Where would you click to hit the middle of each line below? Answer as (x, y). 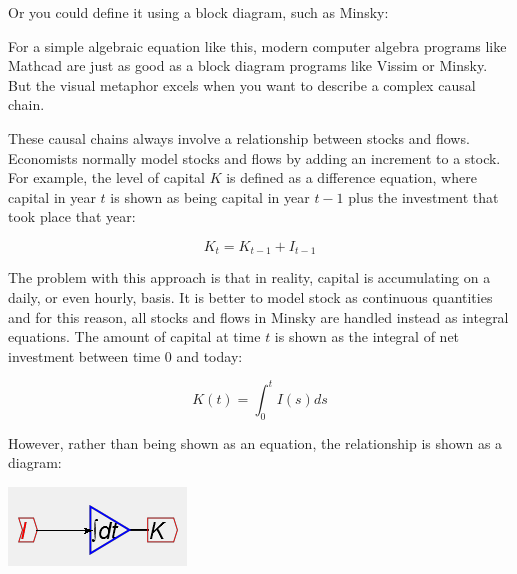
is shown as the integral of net (367, 336)
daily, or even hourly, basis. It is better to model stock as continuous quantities (250, 296)
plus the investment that (423, 196)
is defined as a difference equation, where (351, 177)
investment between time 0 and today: (125, 355)
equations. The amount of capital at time (134, 336)
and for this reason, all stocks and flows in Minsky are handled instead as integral (258, 316)
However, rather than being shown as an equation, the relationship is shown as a (255, 442)
